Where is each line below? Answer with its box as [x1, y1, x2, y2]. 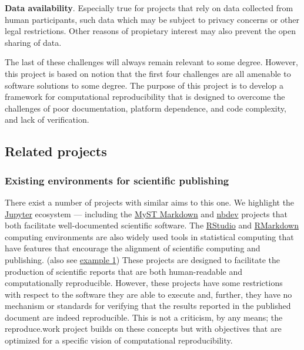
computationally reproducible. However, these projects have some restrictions [5, 277, 283, 289]
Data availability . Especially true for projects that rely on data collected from [5, 2, 293, 14]
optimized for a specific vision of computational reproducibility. [5, 334, 233, 346]
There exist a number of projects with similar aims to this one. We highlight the [5, 196, 295, 208]
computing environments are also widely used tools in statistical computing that [5, 230, 294, 243]
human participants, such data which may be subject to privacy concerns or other [5, 13, 300, 25]
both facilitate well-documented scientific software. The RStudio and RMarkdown [5, 219, 299, 231]
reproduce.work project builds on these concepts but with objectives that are [5, 322, 282, 335]
